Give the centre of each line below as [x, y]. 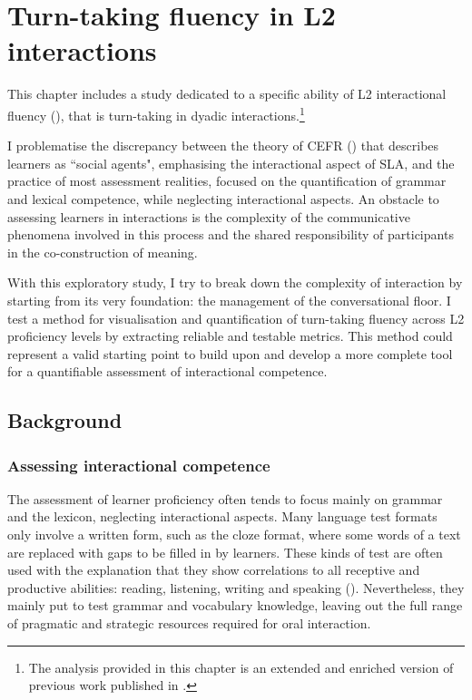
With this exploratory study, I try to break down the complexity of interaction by [235, 282]
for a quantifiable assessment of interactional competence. [167, 371]
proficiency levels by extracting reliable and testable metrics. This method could [230, 336]
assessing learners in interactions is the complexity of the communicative [209, 216]
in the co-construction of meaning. [103, 252]
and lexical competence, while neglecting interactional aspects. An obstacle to [223, 198]
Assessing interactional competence [139, 465]
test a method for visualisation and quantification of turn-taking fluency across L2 [236, 318]
